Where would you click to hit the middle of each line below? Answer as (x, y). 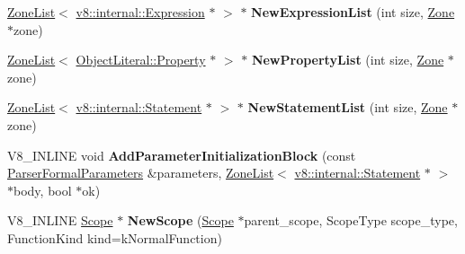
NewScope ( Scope (180, 220)
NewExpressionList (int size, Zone (353, 12)
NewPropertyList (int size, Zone (348, 60)
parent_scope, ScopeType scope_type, (351, 220)
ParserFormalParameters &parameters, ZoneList (141, 173)
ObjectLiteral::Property (141, 60)
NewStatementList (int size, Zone (348, 107)
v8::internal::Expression (140, 12)
